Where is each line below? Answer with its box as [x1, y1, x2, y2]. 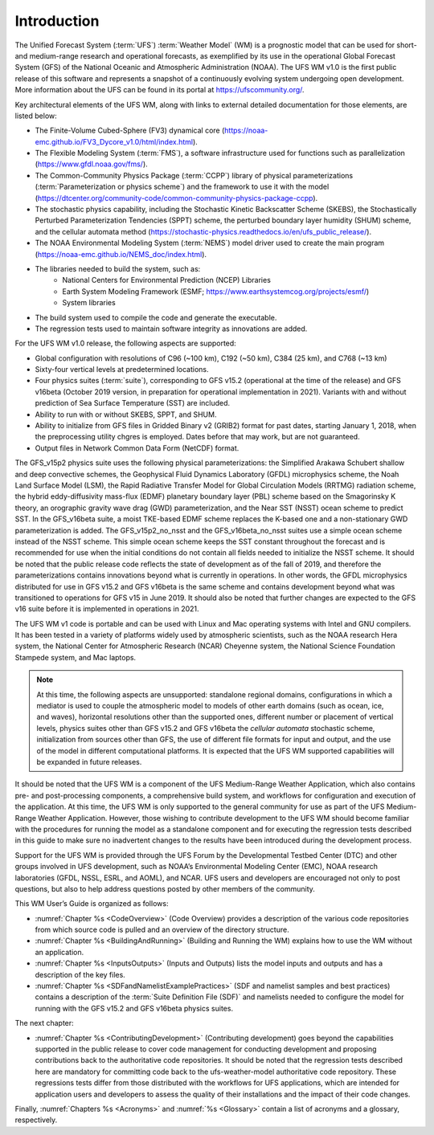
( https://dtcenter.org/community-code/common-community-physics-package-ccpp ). [35, 193, 318, 202]
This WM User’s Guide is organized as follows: [14, 899, 169, 908]
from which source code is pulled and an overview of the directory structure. [35, 925, 289, 935]
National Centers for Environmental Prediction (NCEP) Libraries [62, 276, 271, 285]
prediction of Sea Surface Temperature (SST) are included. [35, 398, 231, 408]
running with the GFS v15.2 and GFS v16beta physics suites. [35, 1003, 233, 1013]
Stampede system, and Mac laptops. [14, 652, 137, 662]
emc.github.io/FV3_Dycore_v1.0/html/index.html [35, 137, 193, 146]
